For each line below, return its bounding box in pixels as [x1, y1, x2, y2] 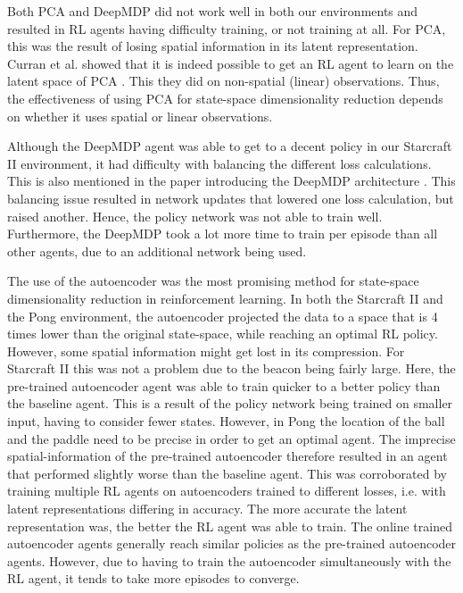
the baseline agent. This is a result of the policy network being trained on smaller [7, 394, 453, 413]
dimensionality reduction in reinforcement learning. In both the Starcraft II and [7, 288, 443, 307]
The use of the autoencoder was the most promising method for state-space [7, 271, 419, 290]
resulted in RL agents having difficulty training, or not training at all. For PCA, [7, 19, 446, 38]
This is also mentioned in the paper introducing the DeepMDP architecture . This [7, 171, 456, 190]
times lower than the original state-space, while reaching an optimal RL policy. [7, 324, 438, 343]
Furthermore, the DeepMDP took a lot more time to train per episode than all [7, 224, 438, 243]
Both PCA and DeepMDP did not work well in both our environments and [7, 2, 418, 20]
